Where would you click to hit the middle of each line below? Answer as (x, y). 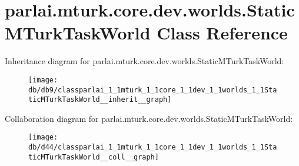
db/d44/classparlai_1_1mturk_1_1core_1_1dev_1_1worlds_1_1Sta (153, 147)
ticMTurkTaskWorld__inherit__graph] (100, 100)
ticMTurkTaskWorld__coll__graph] (94, 157)
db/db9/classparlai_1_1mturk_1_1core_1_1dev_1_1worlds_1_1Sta (153, 90)
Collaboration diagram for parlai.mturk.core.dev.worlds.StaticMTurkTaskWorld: (149, 118)
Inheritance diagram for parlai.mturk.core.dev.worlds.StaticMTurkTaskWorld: (144, 61)
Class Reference (222, 33)
